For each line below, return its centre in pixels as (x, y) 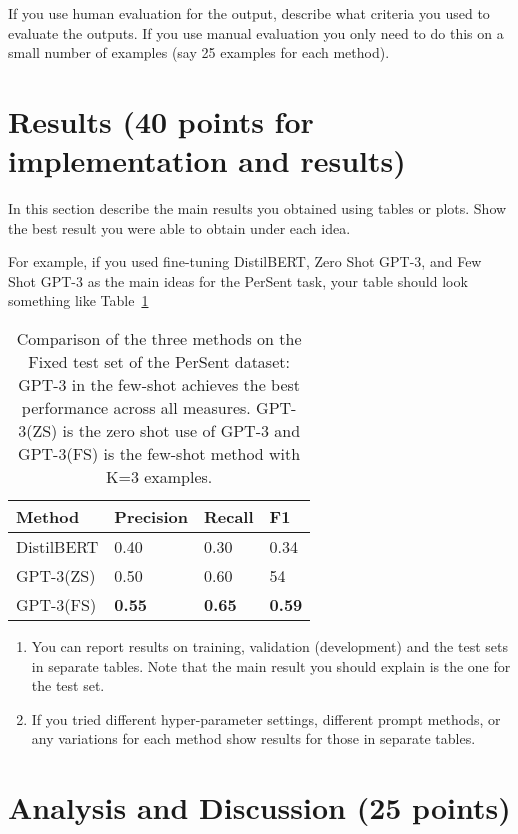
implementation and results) (207, 160)
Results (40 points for (161, 120)
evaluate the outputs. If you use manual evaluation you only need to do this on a (256, 32)
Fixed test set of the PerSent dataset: (159, 362)
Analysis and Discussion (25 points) (259, 807)
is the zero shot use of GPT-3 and (181, 431)
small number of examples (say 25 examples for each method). (199, 52)
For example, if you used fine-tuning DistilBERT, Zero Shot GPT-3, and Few (245, 261)
